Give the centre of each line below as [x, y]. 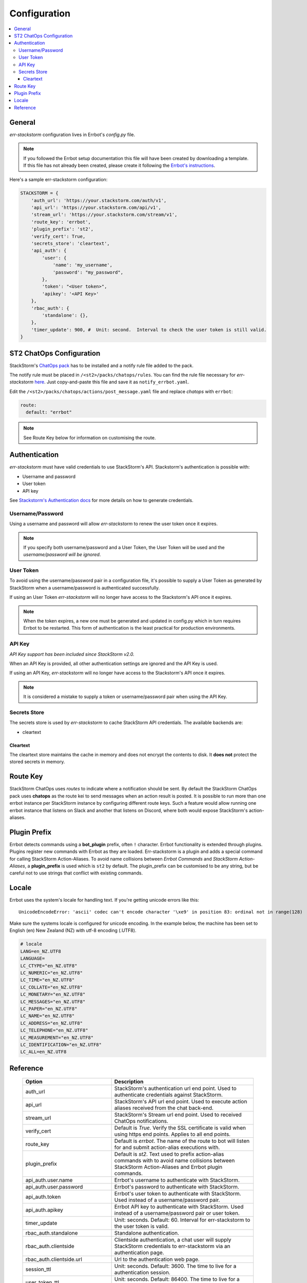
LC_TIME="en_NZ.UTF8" [47, 980]
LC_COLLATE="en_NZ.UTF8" [52, 987]
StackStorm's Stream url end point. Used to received [178, 1115]
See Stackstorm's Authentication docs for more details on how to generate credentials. [101, 500]
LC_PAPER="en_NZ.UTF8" [49, 1009]
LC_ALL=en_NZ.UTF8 [43, 1052]
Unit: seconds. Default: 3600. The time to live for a [175, 1266]
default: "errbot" [49, 412]
